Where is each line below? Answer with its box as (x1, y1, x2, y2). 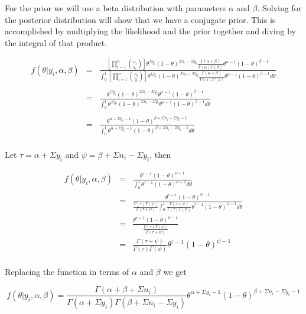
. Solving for (257, 2, 302, 14)
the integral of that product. (5, 36, 108, 48)
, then (149, 148, 171, 160)
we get (163, 265, 187, 277)
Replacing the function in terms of (5, 265, 129, 277)
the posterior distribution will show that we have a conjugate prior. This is (5, 13, 276, 25)
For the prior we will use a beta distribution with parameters (5, 2, 226, 14)
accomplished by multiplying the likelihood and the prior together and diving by (5, 25, 296, 37)
